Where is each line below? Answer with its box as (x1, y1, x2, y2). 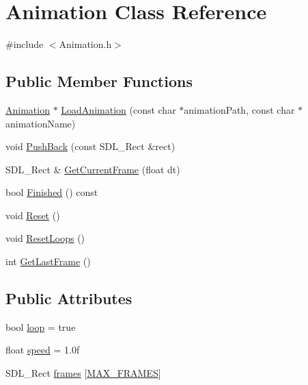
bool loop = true (5, 319, 76, 334)
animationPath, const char (184, 102, 295, 116)
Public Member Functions (5, 71, 193, 92)
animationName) (5, 116, 76, 130)
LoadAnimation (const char (61, 102, 176, 116)
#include (5, 37, 44, 51)
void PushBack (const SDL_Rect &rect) (5, 139, 176, 153)
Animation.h (59, 37, 112, 51)
